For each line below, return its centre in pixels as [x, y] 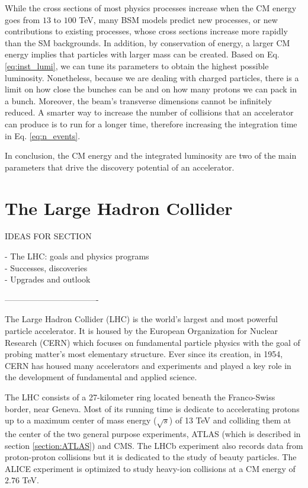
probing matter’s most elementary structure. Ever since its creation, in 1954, [144, 354]
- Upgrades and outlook [48, 279]
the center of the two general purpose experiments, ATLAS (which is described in [153, 433]
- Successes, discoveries [46, 267]
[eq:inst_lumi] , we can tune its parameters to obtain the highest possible [137, 65]
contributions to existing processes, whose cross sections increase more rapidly [146, 31]
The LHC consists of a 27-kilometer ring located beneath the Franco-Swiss [140, 396]
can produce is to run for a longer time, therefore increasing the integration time [151, 123]
